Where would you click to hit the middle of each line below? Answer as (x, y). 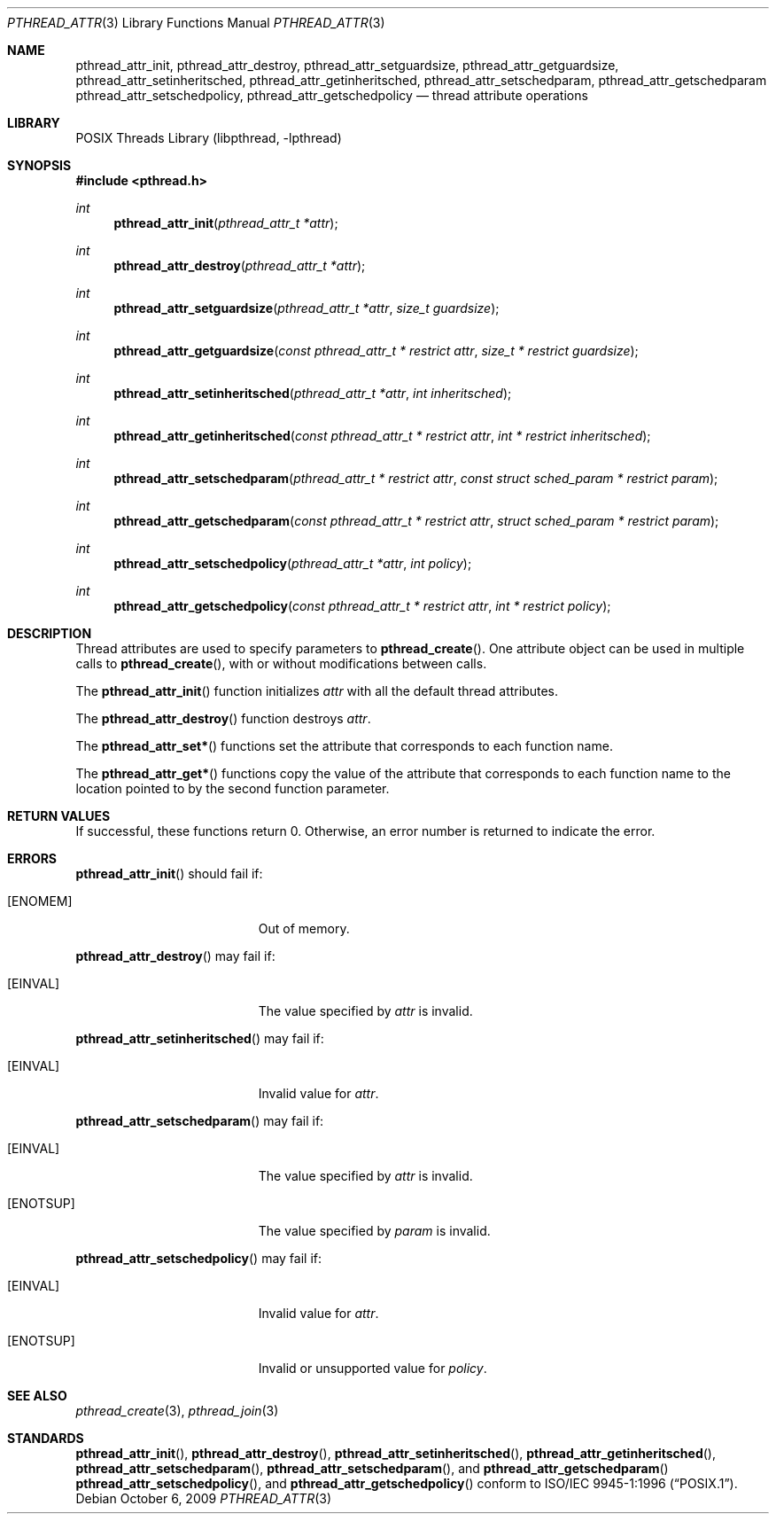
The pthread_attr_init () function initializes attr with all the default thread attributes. (317, 691)
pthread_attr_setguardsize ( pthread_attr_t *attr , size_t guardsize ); (307, 308)
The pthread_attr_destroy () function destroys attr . (223, 718)
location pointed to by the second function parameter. (233, 788)
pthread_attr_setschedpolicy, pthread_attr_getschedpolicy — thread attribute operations (332, 95)
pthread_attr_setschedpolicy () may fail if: (199, 1258)
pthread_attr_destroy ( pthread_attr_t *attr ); (240, 265)
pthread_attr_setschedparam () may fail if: (200, 1121)
